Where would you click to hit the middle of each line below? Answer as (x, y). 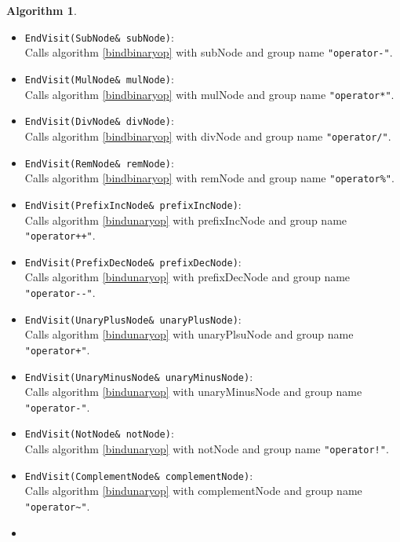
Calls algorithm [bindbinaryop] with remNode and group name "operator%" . (209, 178)
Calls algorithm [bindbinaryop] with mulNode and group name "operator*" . (209, 94)
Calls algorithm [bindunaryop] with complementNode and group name (193, 491)
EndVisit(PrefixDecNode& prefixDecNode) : (133, 261)
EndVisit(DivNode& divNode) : (99, 121)
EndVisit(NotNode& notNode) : (99, 433)
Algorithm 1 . (42, 10)
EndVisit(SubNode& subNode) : (99, 37)
